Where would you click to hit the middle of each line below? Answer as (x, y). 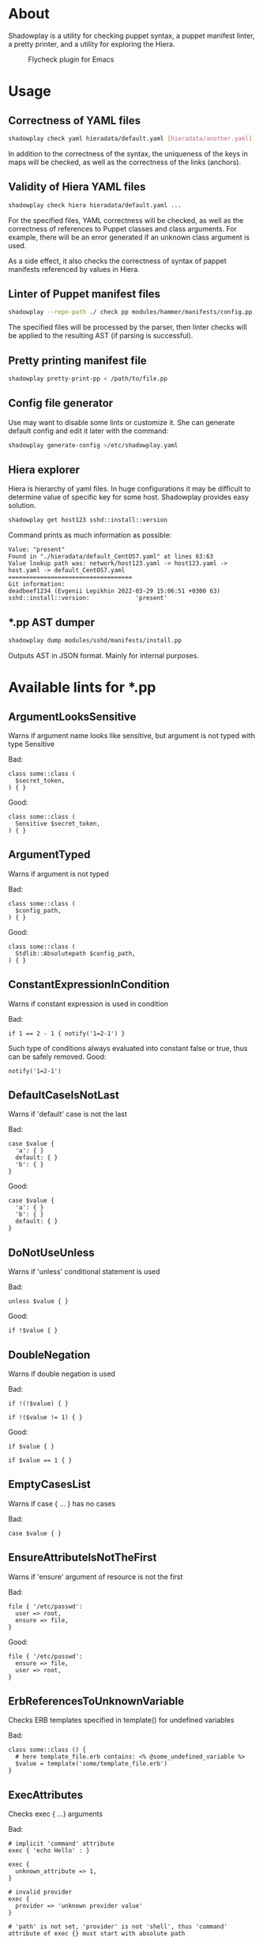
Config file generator (61, 403)
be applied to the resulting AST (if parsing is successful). (101, 336)
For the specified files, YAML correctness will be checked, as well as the (126, 220)
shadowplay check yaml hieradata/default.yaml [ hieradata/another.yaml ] (130, 138)
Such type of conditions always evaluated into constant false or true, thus (128, 1048)
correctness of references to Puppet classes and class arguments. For (123, 228)
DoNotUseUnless (51, 1252)
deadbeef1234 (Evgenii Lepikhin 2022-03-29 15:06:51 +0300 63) (115, 591)
